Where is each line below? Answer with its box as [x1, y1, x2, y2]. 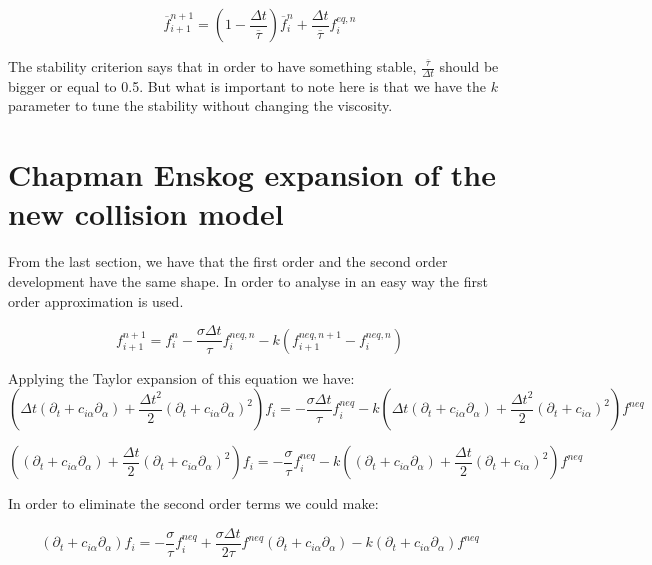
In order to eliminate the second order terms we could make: [8, 493, 379, 514]
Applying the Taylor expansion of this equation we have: [8, 367, 355, 388]
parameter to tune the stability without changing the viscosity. [8, 95, 393, 116]
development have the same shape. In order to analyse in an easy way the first [8, 270, 488, 291]
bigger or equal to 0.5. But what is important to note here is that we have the [8, 75, 487, 96]
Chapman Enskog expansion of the [8, 154, 496, 195]
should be [439, 56, 499, 76]
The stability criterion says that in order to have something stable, [8, 56, 417, 76]
